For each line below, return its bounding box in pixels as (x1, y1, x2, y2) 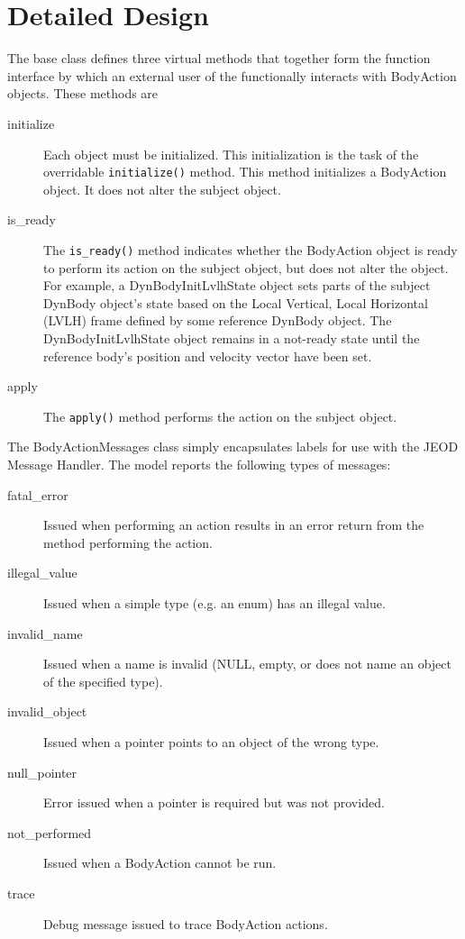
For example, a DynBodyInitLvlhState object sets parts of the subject (43, 276, 431, 295)
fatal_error (7, 485, 68, 504)
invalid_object (7, 702, 87, 721)
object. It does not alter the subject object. (43, 179, 281, 198)
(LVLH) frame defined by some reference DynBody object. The (43, 311, 392, 330)
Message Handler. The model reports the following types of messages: (7, 455, 391, 473)
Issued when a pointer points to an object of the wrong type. (43, 732, 379, 751)
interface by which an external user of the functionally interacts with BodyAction (7, 66, 457, 85)
